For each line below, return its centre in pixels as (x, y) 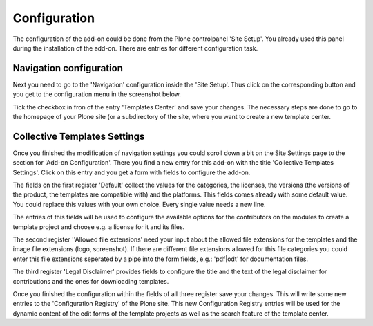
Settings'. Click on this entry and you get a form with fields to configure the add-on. (132, 172)
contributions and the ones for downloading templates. (91, 281)
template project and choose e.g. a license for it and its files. (99, 227)
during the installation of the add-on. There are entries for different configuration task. (135, 48)
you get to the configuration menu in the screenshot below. (97, 94)
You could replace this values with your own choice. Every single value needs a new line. (139, 204)
